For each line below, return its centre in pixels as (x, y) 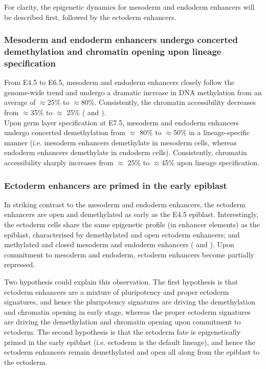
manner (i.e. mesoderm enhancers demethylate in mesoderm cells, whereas (120, 142)
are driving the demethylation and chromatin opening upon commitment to (123, 322)
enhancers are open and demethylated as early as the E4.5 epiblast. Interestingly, (131, 214)
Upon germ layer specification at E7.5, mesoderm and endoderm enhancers (121, 122)
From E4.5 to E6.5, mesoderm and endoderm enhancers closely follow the (119, 82)
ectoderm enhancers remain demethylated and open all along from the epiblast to (132, 352)
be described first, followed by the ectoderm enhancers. (90, 17)
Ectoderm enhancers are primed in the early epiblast (116, 185)
